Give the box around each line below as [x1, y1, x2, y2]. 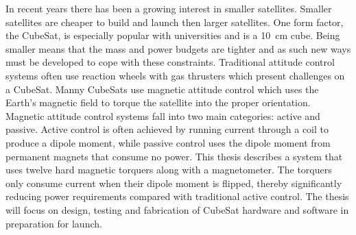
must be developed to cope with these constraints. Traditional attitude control [5, 55, 335, 69]
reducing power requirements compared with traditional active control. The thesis [5, 189, 349, 203]
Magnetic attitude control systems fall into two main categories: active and [5, 108, 320, 123]
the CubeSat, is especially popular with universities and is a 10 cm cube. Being [5, 28, 340, 42]
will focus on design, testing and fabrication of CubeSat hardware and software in [5, 202, 349, 217]
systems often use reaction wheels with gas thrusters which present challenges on [5, 68, 345, 82]
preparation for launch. [5, 216, 102, 230]
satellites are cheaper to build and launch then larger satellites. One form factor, [5, 14, 344, 29]
